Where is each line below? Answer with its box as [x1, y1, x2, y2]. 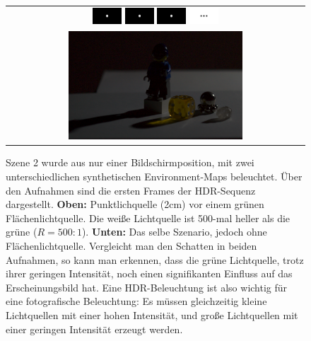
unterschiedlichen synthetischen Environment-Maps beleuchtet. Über [6, 169, 303, 184]
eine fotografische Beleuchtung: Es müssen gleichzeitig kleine [6, 294, 267, 308]
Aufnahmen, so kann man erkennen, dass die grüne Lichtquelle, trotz [6, 252, 304, 267]
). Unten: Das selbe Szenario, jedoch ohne [81, 224, 267, 239]
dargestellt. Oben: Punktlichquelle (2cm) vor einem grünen [6, 197, 264, 212]
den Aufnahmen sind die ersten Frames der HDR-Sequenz [6, 183, 256, 197]
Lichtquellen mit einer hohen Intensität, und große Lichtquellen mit [6, 307, 298, 322]
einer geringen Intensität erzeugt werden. [6, 321, 183, 336]
